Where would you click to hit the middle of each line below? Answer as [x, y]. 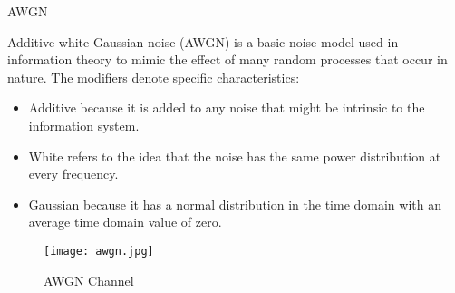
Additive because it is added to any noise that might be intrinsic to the [227, 107]
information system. [84, 125]
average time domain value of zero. [125, 222]
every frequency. [73, 174]
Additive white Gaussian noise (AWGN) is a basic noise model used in [203, 41]
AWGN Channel [89, 280]
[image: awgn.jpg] [99, 251]
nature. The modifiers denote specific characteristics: [154, 77]
